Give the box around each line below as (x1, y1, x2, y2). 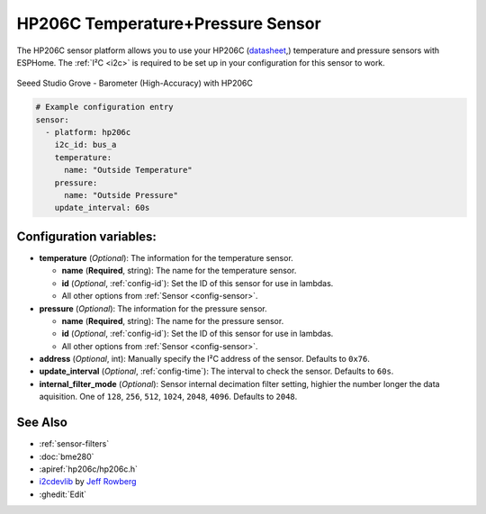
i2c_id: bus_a (54, 140, 117, 150)
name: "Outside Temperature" (64, 165, 193, 176)
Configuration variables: (16, 229, 157, 244)
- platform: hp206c (45, 127, 131, 138)
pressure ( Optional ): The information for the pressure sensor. (39, 302, 267, 314)
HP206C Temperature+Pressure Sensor (16, 14, 321, 33)
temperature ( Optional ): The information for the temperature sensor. (39, 252, 294, 263)
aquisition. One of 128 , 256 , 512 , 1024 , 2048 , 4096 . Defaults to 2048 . (39, 392, 298, 402)
